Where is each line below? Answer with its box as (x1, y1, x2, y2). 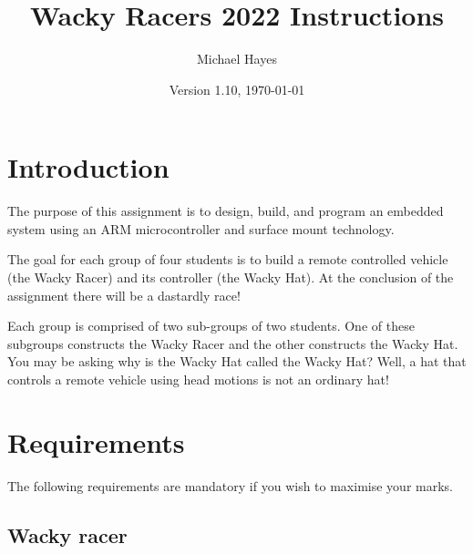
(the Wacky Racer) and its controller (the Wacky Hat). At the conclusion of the (7, 268, 454, 287)
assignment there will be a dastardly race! (7, 285, 241, 304)
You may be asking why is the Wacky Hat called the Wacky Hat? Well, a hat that (7, 352, 467, 371)
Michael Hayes (197, 49, 277, 68)
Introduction (7, 149, 170, 186)
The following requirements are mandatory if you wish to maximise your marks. (7, 476, 453, 495)
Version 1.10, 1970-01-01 (169, 79, 305, 98)
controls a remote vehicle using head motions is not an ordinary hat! (7, 370, 389, 388)
